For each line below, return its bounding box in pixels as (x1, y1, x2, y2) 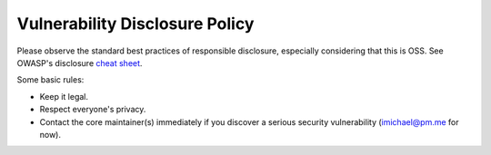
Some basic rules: (16, 74, 85, 85)
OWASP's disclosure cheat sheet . (16, 57, 143, 68)
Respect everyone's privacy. (39, 104, 146, 115)
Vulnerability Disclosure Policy (16, 14, 255, 34)
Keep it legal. (39, 91, 89, 102)
